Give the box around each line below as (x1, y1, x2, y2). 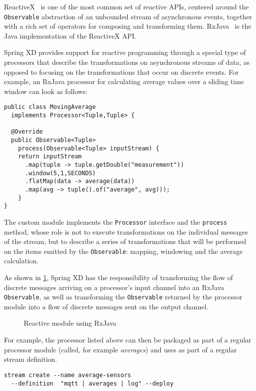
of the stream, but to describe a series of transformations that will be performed (4, 236, 247, 246)
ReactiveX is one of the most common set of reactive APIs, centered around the (4, 1, 249, 11)
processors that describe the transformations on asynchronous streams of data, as (4, 57, 250, 67)
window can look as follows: (4, 86, 88, 96)
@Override (11, 128, 43, 136)
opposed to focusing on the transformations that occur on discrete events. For (4, 66, 239, 77)
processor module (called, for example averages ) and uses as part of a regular (4, 344, 237, 354)
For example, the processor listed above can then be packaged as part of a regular (4, 335, 252, 345)
